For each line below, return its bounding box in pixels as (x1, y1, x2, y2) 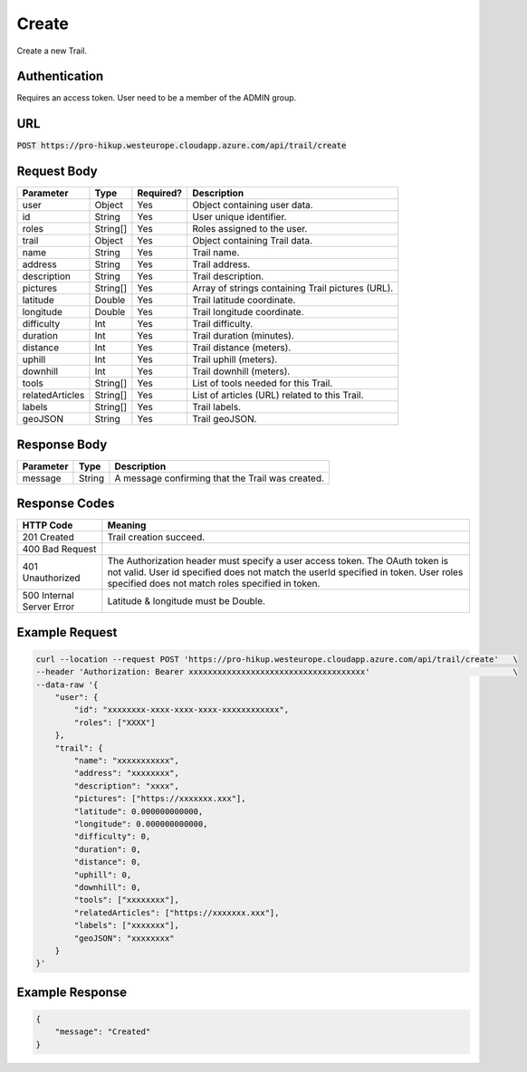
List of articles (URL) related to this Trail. (191, 389, 364, 402)
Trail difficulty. (191, 318, 254, 330)
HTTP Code (22, 519, 73, 531)
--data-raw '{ (35, 679, 99, 690)
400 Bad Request (22, 543, 97, 556)
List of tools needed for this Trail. (191, 377, 333, 389)
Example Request (16, 625, 118, 640)
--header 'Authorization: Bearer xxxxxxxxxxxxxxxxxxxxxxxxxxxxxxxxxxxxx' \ (35, 666, 518, 677)
